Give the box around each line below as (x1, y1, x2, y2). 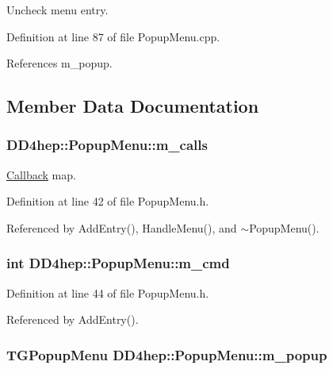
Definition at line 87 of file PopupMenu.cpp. (6, 28, 220, 44)
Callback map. (6, 166, 76, 183)
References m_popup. (6, 55, 113, 71)
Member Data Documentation (6, 94, 259, 118)
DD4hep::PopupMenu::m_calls (6, 135, 208, 155)
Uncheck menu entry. (6, 2, 109, 17)
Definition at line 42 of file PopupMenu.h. (6, 193, 209, 209)
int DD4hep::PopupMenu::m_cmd (6, 253, 230, 273)
